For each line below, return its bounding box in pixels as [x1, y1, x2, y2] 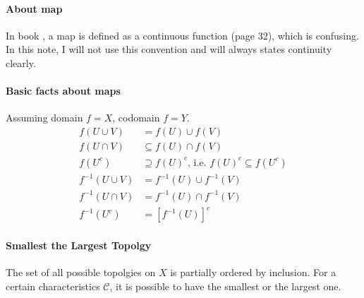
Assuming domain [6, 110, 83, 125]
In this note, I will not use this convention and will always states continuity [6, 42, 332, 56]
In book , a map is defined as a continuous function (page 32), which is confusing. [6, 28, 359, 42]
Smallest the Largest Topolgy [6, 237, 152, 252]
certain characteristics [6, 278, 100, 293]
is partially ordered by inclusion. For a [170, 264, 336, 279]
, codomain [112, 110, 160, 125]
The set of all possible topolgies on [6, 264, 156, 279]
